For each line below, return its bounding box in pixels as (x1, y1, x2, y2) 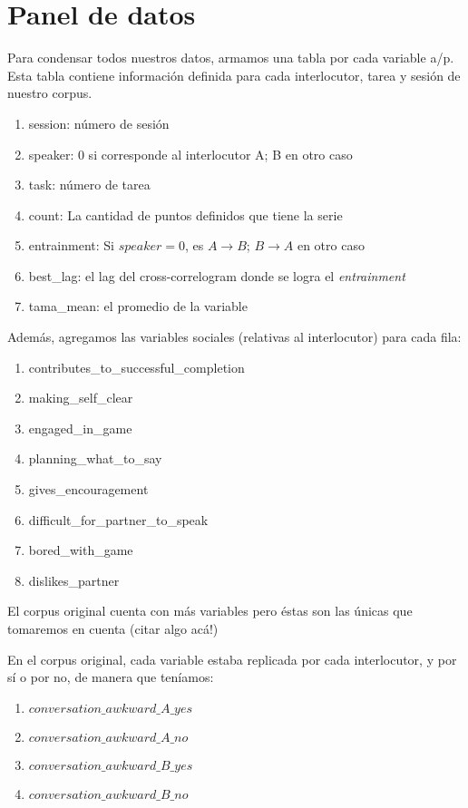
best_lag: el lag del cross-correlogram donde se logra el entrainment (28, 266, 405, 285)
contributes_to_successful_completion (28, 357, 245, 376)
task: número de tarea (28, 175, 151, 194)
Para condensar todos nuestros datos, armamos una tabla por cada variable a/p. (7, 48, 454, 67)
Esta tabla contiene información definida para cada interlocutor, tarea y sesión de (7, 65, 461, 84)
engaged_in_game (28, 418, 132, 437)
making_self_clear (28, 388, 133, 407)
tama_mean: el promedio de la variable (28, 297, 248, 316)
